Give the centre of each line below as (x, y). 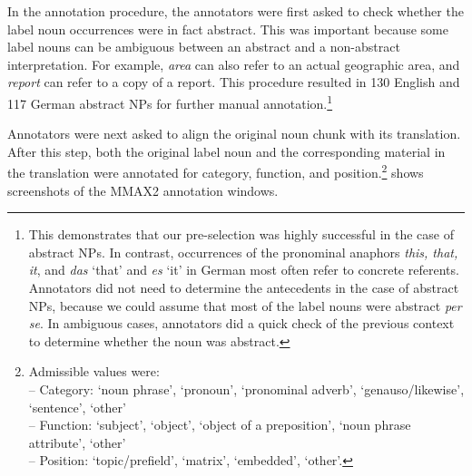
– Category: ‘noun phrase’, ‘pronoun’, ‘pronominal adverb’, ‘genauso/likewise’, (246, 389)
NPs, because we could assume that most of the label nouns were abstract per (245, 305)
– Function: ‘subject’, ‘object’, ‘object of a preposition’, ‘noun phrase (220, 425)
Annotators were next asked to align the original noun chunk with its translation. (234, 134)
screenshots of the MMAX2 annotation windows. (143, 190)
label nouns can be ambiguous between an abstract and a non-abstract (204, 47)
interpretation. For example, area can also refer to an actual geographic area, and (234, 64)
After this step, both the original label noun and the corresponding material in (226, 151)
